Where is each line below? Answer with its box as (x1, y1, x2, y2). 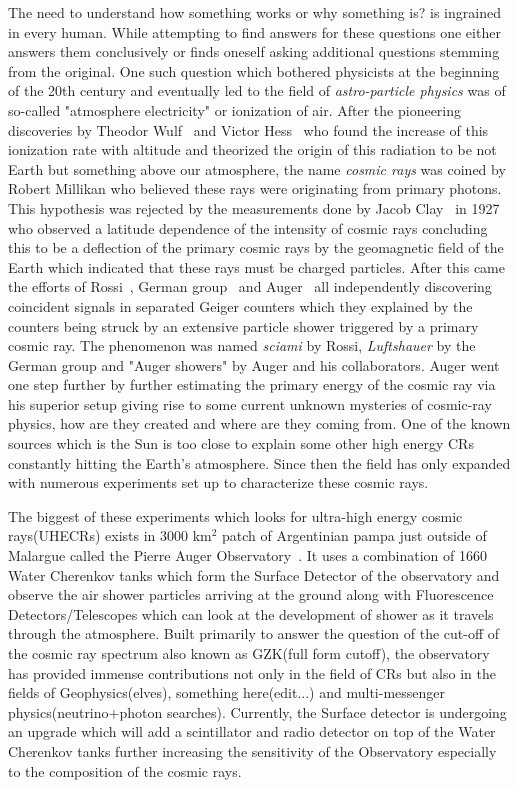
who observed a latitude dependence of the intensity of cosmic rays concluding (8, 217, 488, 238)
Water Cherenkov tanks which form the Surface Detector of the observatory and (8, 564, 500, 585)
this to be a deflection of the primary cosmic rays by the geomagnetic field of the (8, 237, 504, 258)
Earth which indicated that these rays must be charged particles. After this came (8, 256, 505, 277)
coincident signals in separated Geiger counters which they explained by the (8, 295, 473, 316)
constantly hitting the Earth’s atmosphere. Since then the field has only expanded (8, 452, 511, 473)
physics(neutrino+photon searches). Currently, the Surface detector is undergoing (8, 701, 507, 722)
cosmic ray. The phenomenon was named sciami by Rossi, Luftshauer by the (8, 335, 476, 356)
